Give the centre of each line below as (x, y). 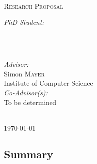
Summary (29, 154)
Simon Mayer (24, 73)
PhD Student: (24, 22)
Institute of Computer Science (48, 83)
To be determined (30, 102)
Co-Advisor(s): (26, 92)
